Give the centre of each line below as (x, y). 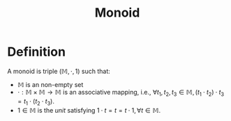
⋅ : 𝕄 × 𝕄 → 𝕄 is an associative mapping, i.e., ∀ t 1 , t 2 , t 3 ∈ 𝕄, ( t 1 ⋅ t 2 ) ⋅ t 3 (121, 93)
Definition (37, 52)
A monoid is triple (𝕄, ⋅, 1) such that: (59, 71)
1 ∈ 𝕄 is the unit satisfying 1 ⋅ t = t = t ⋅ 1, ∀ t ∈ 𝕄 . (89, 110)
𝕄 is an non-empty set (50, 84)
